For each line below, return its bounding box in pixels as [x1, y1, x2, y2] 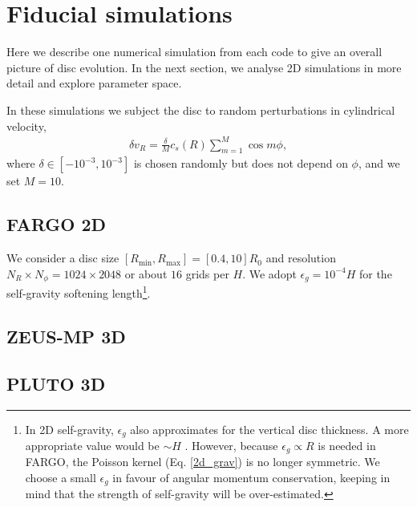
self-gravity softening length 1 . [6, 282, 151, 301]
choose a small [25, 469, 96, 485]
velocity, [6, 117, 47, 134]
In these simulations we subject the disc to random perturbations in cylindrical [6, 101, 395, 118]
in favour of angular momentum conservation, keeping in [112, 469, 391, 485]
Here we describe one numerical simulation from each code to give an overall [6, 43, 383, 60]
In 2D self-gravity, [25, 420, 114, 437]
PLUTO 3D [6, 371, 106, 395]
